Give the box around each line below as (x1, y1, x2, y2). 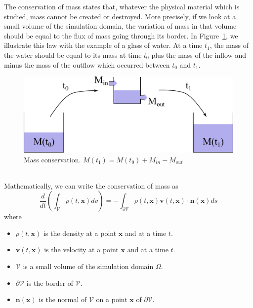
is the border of (26, 277, 74, 288)
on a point (96, 294, 127, 305)
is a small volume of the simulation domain (23, 261, 154, 271)
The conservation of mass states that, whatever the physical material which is (4, 1, 240, 11)
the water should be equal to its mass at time (4, 49, 142, 60)
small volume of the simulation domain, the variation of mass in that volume (4, 21, 237, 31)
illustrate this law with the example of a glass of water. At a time (4, 40, 203, 50)
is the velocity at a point (44, 244, 119, 255)
